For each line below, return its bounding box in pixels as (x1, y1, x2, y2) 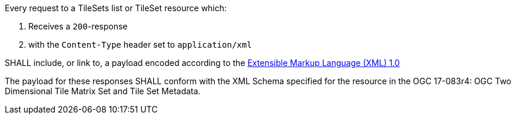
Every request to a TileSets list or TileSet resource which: (5, 3, 227, 13)
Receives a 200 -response (28, 21, 128, 31)
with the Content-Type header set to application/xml (28, 39, 252, 49)
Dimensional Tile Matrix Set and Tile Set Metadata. (5, 86, 201, 96)
